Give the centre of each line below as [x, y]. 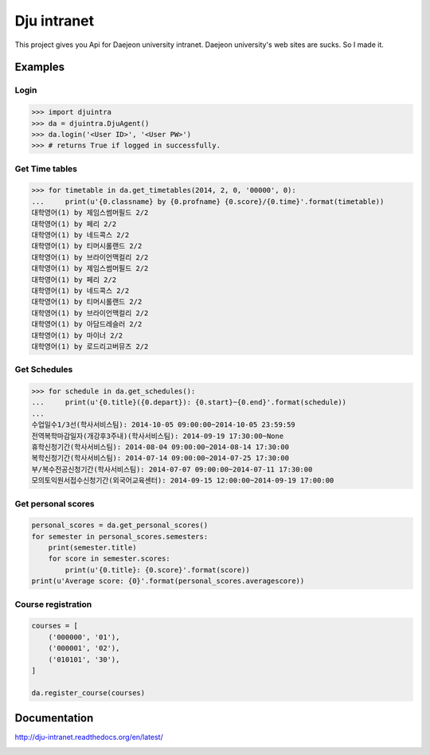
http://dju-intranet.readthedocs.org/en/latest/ [89, 737]
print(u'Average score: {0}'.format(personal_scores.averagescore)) [168, 581]
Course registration [53, 604]
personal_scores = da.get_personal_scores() [120, 525]
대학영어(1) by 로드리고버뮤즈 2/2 [90, 346]
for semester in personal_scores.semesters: [120, 536]
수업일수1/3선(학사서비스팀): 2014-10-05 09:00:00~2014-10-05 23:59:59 [163, 425]
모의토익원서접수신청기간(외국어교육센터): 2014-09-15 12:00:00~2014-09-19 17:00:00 [183, 481]
